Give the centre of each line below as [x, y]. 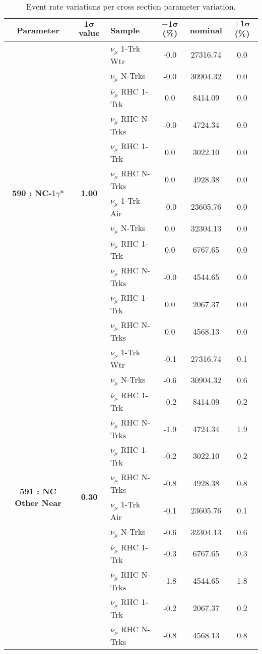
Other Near [38, 502]
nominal [206, 30]
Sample [125, 30]
